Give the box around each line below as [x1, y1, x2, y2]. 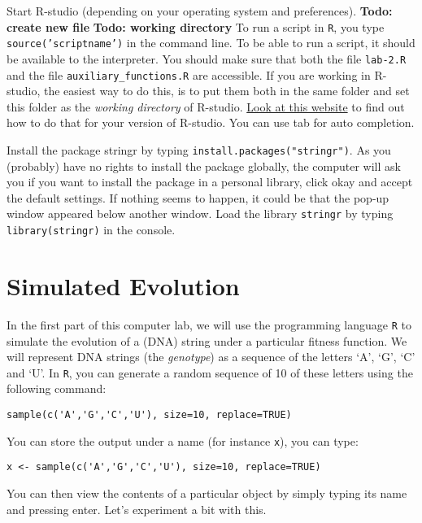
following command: [7, 380, 107, 397]
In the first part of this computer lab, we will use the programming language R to [7, 316, 411, 333]
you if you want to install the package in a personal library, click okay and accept [7, 173, 413, 190]
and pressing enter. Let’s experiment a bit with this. [7, 500, 267, 517]
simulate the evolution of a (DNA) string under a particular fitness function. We [7, 332, 407, 349]
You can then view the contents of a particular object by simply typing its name [7, 484, 407, 501]
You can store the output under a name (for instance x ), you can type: [7, 432, 359, 449]
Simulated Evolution [7, 268, 240, 302]
